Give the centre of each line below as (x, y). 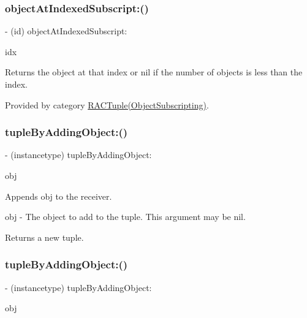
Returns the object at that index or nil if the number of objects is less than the (154, 72)
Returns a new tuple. (44, 237)
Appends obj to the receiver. (59, 196)
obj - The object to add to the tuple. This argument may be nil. (125, 217)
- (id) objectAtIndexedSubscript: (66, 31)
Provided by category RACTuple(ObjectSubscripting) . (107, 104)
